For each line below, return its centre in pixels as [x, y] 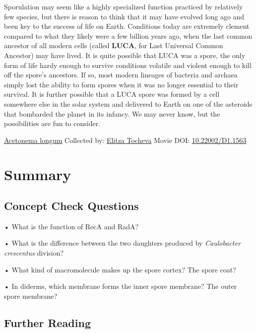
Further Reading [47, 322]
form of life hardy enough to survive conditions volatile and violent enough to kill [128, 65]
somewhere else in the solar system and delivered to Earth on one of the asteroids [128, 103]
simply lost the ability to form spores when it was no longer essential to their [121, 84]
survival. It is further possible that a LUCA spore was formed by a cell [112, 94]
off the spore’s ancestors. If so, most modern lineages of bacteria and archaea [121, 75]
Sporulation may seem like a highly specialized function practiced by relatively [124, 6]
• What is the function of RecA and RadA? [71, 226]
